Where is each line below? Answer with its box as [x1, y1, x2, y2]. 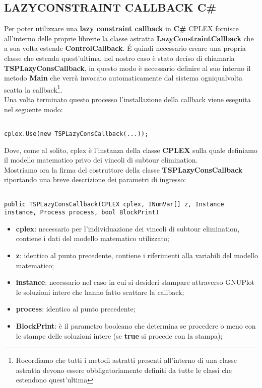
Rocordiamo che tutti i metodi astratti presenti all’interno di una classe [16, 355, 237, 365]
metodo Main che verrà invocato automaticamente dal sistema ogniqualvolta [4, 72, 243, 83]
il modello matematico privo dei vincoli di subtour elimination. [4, 154, 198, 165]
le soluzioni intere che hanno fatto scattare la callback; [16, 286, 184, 297]
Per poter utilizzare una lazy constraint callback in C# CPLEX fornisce [4, 23, 239, 34]
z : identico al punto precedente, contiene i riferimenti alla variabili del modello [16, 250, 258, 261]
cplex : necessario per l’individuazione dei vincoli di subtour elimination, [16, 223, 240, 234]
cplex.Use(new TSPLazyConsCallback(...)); [4, 130, 149, 137]
